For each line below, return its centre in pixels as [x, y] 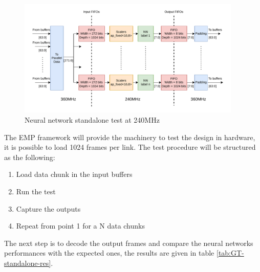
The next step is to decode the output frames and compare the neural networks [129, 243]
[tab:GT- [230, 253]
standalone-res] [28, 263]
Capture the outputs [48, 208]
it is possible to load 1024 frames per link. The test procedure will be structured [130, 147]
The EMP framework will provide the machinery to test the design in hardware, [130, 137]
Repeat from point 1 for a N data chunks [80, 226]
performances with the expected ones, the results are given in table [109, 253]
